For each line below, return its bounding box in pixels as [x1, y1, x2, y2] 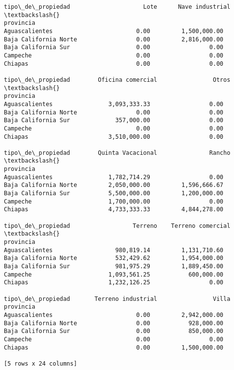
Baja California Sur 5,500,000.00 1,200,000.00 [4, 190, 224, 197]
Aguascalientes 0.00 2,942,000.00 [4, 311, 224, 318]
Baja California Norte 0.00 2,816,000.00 [4, 36, 224, 43]
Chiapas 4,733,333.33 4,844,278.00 [4, 206, 224, 213]
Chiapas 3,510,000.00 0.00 [4, 133, 224, 140]
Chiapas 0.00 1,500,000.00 [4, 344, 224, 351]
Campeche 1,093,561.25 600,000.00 [4, 271, 224, 278]
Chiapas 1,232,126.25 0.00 [4, 279, 224, 286]
